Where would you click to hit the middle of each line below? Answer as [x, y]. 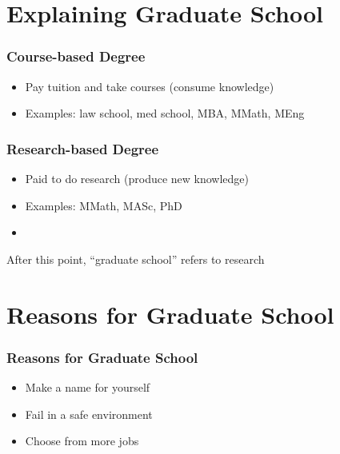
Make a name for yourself [88, 386]
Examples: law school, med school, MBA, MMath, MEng [165, 113]
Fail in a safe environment [89, 414]
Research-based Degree [83, 148]
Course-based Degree [76, 56]
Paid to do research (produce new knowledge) [137, 178]
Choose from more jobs [82, 441]
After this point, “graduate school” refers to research [136, 259]
